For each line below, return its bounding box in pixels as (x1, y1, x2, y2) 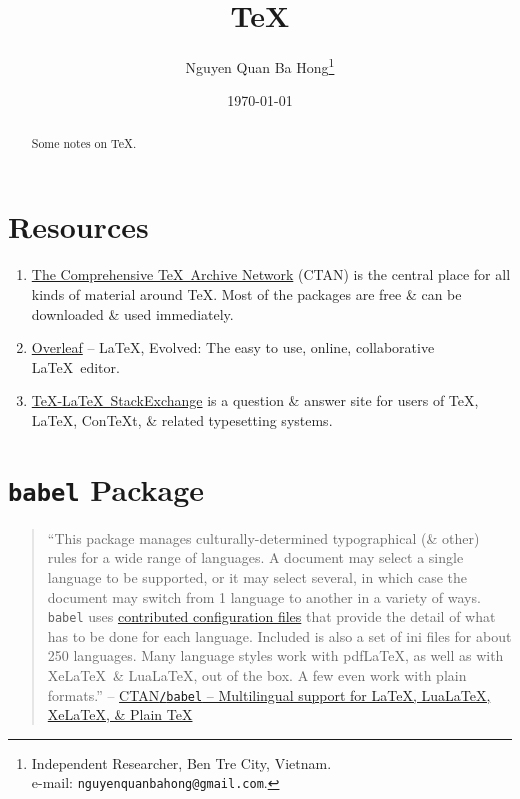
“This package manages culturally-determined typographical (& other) (47, 527, 480, 548)
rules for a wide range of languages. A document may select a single (47, 547, 464, 568)
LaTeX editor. (31, 356, 120, 377)
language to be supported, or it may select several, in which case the (47, 566, 468, 587)
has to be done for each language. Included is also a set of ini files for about (47, 625, 512, 646)
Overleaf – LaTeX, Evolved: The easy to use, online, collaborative (31, 337, 435, 358)
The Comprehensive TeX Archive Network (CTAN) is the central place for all (31, 264, 511, 285)
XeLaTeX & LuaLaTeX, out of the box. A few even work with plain (47, 664, 467, 685)
